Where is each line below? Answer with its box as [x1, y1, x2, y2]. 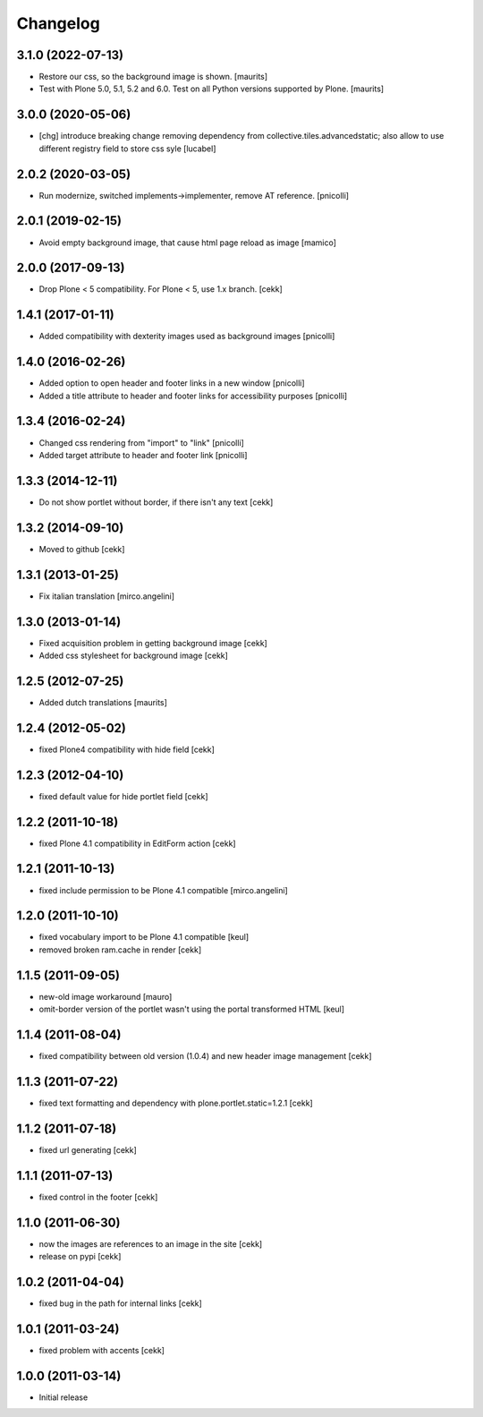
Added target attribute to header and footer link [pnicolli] [38, 449, 248, 460]
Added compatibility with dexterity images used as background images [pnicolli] [38, 331, 335, 342]
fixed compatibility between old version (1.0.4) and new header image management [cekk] [38, 1051, 372, 1062]
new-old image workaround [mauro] [38, 991, 173, 1002]
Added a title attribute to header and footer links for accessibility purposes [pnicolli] [38, 390, 348, 401]
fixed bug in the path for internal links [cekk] [38, 1298, 203, 1309]
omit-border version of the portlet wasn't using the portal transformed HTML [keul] [38, 1003, 344, 1015]
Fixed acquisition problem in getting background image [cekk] [38, 637, 267, 648]
